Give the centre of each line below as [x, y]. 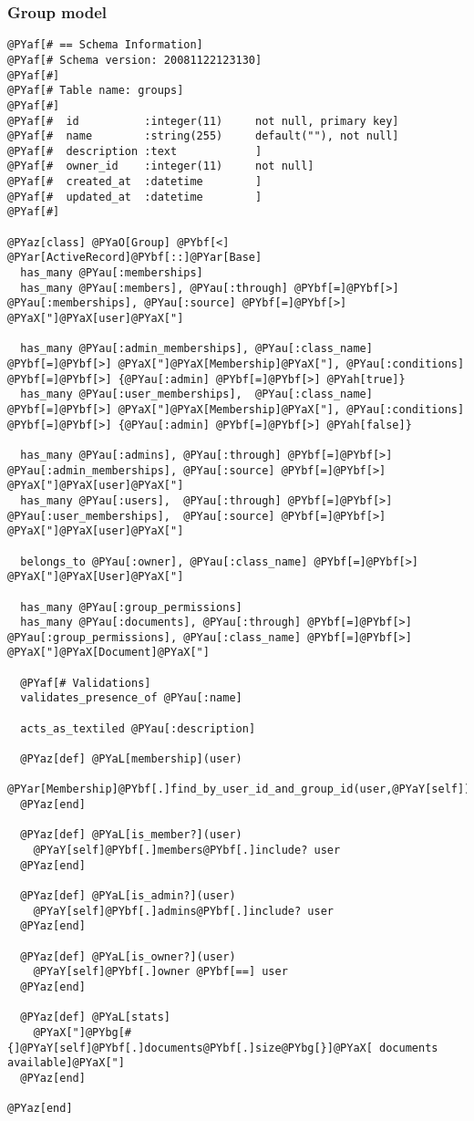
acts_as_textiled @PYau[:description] [138, 728]
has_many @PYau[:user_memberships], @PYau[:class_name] [196, 394]
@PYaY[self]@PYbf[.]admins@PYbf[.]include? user [183, 911]
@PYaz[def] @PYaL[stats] [95, 1017]
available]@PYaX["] [66, 1063]
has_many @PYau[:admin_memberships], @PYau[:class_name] [196, 349]
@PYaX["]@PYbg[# [82, 1032]
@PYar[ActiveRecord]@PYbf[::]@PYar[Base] [135, 258]
